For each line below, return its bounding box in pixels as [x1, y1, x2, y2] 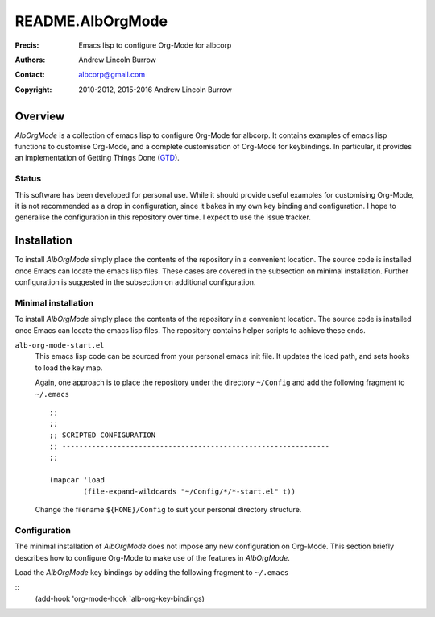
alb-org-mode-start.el [14, 340, 105, 350]
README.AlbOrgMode [14, 12, 168, 30]
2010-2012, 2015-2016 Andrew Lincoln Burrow [78, 85, 233, 94]
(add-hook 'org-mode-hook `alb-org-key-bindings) [35, 594, 205, 603]
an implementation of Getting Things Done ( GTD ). [14, 153, 180, 163]
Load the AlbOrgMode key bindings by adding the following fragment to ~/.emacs [14, 567, 289, 577]
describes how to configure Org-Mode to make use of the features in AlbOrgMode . [14, 552, 290, 562]
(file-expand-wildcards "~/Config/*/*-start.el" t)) [83, 486, 296, 496]
